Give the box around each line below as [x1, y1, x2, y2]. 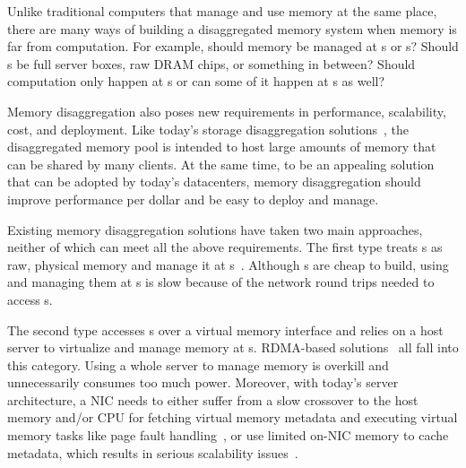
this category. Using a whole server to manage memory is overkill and [7, 355, 389, 374]
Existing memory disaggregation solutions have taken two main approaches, [7, 220, 423, 238]
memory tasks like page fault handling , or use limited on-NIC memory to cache [7, 426, 449, 445]
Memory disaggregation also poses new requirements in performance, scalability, [7, 101, 446, 120]
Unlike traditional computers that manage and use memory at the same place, [7, 2, 437, 20]
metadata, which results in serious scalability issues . [7, 443, 298, 462]
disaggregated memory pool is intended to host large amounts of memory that [7, 137, 436, 156]
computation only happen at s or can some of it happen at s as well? [7, 72, 385, 91]
